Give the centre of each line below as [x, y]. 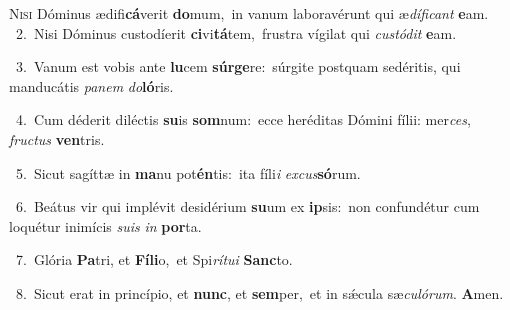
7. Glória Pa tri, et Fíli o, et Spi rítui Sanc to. [154, 259]
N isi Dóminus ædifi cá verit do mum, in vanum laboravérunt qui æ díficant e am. [249, 13]
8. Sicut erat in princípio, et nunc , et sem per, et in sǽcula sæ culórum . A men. [259, 292]
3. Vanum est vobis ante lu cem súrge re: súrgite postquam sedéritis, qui [238, 66]
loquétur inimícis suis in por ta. [105, 225]
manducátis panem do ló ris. [91, 85]
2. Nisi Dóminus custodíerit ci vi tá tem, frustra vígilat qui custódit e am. [236, 32]
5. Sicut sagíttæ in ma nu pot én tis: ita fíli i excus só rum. [188, 172]
